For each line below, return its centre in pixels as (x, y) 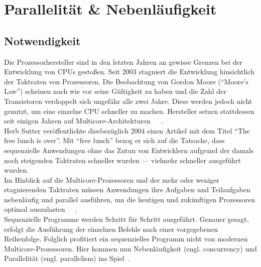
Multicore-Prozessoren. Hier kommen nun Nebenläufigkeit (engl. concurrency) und (130, 248)
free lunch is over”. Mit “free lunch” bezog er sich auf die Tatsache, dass (114, 140)
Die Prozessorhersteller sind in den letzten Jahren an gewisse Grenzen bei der (123, 61)
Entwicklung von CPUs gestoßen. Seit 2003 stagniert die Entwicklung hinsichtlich (129, 72)
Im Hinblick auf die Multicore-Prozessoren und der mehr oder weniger (112, 179)
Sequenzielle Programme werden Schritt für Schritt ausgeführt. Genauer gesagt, (126, 219)
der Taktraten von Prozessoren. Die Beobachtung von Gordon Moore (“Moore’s (126, 81)
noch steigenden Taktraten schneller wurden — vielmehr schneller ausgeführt (122, 160)
